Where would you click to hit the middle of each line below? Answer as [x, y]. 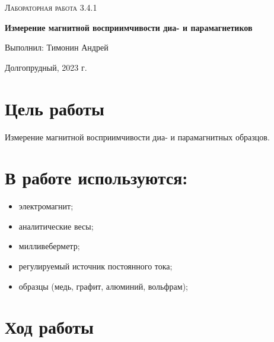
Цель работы [55, 108]
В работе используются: [96, 178]
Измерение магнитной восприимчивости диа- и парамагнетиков [129, 27]
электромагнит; [46, 206]
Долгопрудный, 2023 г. [46, 67]
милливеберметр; [49, 246]
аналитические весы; [56, 226]
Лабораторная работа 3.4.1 [51, 7]
